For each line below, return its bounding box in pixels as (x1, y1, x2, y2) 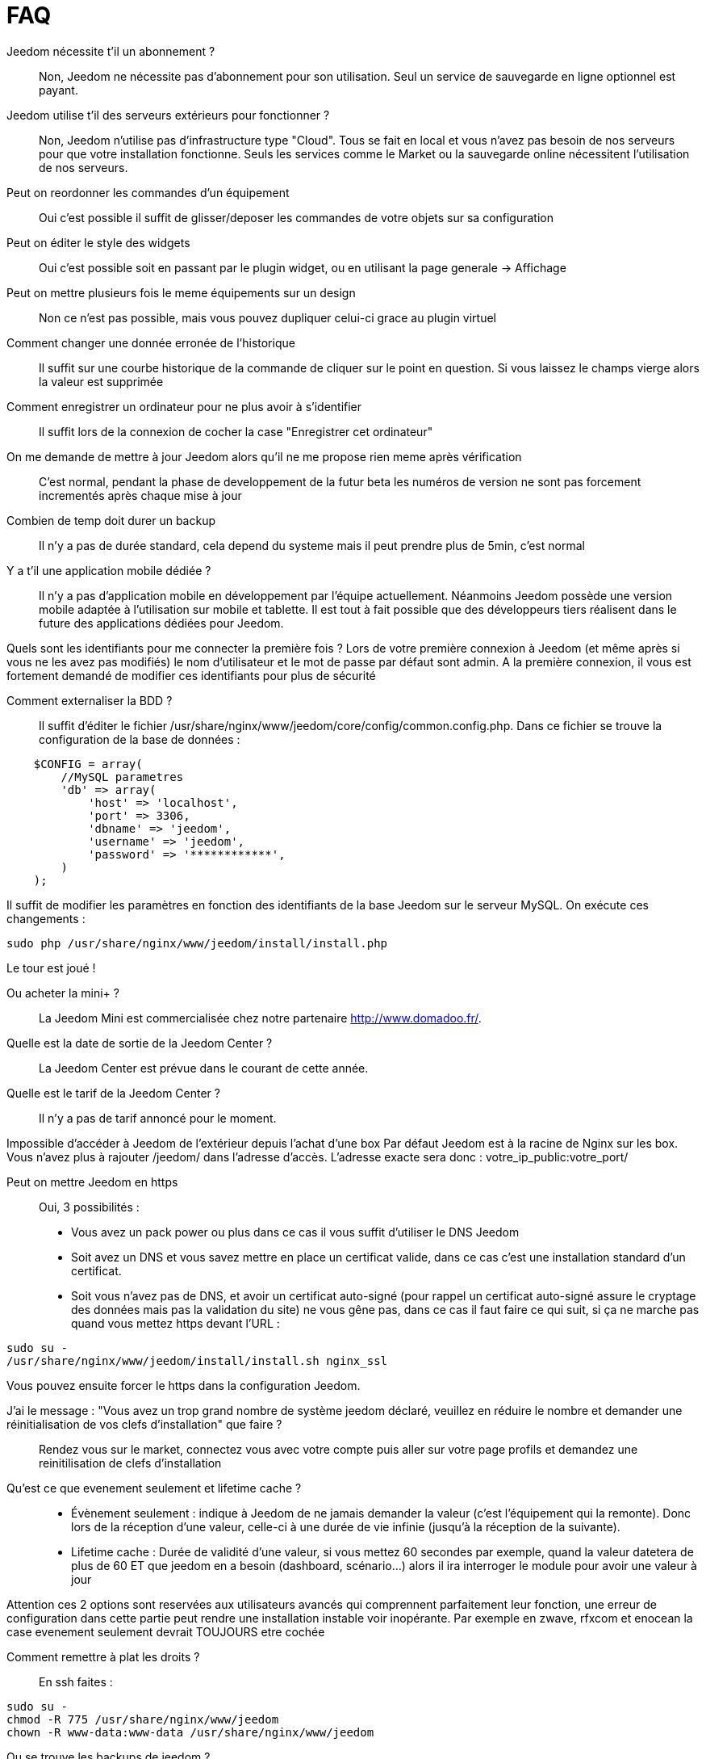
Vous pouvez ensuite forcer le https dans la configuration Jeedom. (6, 1378, 361, 1392)
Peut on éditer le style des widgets (6, 235, 190, 250)
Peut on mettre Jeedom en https (6, 1174, 178, 1189)
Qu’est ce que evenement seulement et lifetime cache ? (6, 1480, 302, 1495)
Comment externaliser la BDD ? (6, 693, 173, 707)
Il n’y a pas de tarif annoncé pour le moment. (39, 1110, 277, 1125)
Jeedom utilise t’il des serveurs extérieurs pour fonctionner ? (6, 107, 330, 122)
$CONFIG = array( (33, 757, 143, 770)
